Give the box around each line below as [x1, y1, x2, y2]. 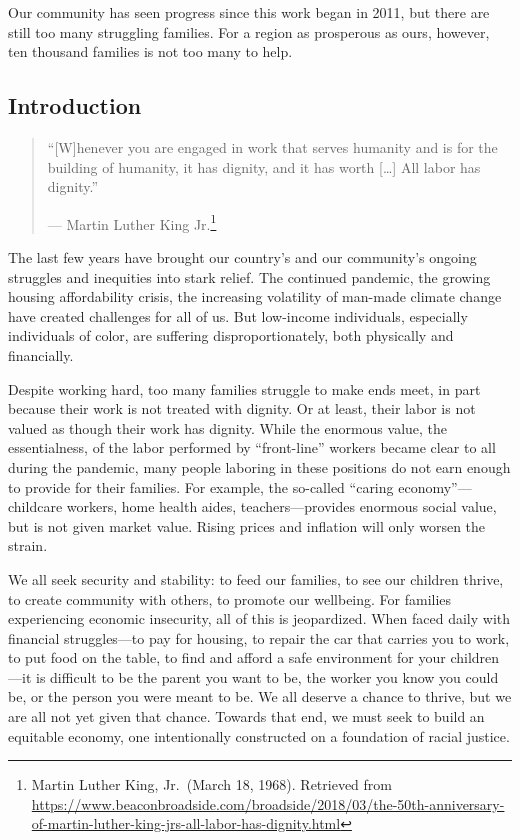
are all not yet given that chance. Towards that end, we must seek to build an [8, 706, 485, 727]
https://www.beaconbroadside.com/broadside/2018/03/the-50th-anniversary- [31, 793, 505, 814]
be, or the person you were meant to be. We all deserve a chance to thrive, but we [8, 686, 512, 707]
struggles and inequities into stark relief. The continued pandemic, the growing [8, 266, 491, 287]
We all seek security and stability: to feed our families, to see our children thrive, [8, 568, 504, 589]
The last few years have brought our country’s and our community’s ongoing [8, 247, 477, 268]
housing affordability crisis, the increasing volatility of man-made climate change [8, 286, 502, 307]
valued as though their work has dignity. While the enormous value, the [8, 417, 448, 438]
